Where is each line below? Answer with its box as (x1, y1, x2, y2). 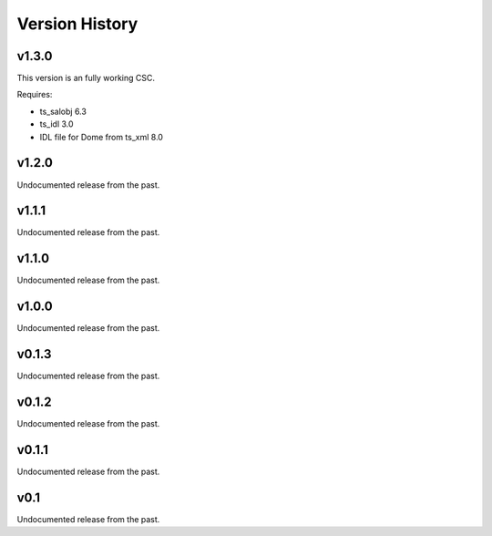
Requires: (16, 89, 53, 100)
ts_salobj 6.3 (39, 106, 87, 117)
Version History (16, 14, 138, 34)
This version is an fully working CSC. (16, 73, 155, 84)
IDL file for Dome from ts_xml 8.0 (39, 131, 164, 142)
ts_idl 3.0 (39, 119, 74, 129)
